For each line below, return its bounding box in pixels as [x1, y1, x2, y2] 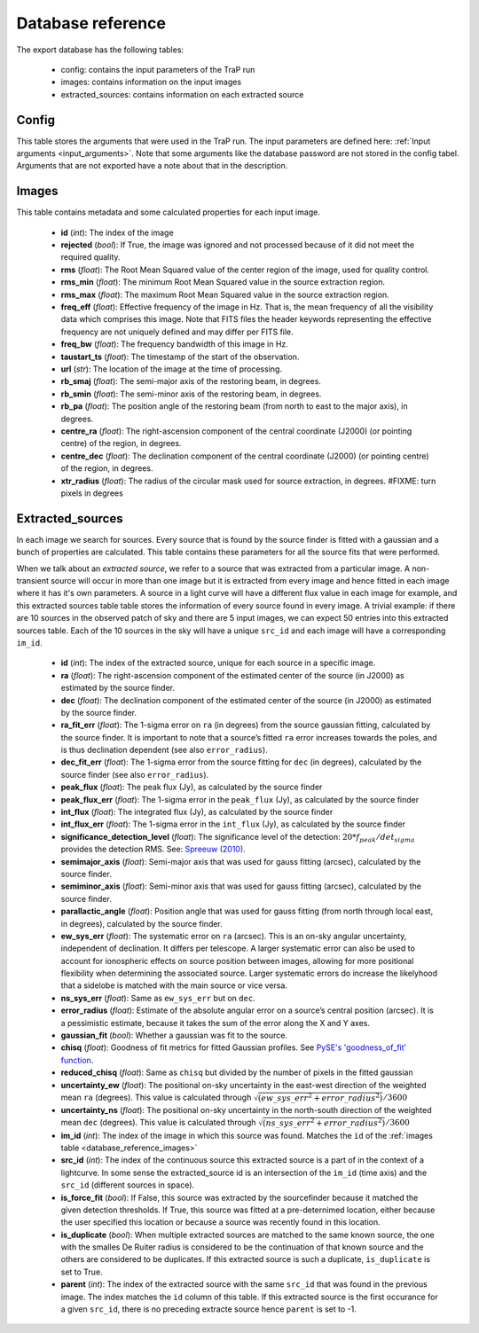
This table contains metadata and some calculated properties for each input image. [16, 207, 321, 217]
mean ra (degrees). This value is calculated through [60, 1092, 252, 1102]
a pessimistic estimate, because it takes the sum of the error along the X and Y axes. [60, 1017, 370, 1028]
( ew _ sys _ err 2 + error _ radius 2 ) [257, 1092, 383, 1103]
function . [60, 1055, 94, 1065]
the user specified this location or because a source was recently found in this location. [60, 1217, 381, 1227]
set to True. [60, 1266, 103, 1277]
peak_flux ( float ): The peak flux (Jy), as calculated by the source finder [60, 781, 323, 793]
